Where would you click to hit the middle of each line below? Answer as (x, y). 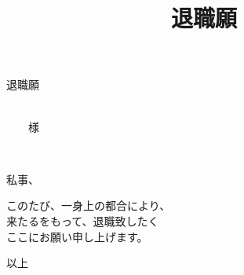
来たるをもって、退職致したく (83, 220)
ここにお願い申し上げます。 (77, 236)
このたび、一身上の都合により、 (89, 205)
